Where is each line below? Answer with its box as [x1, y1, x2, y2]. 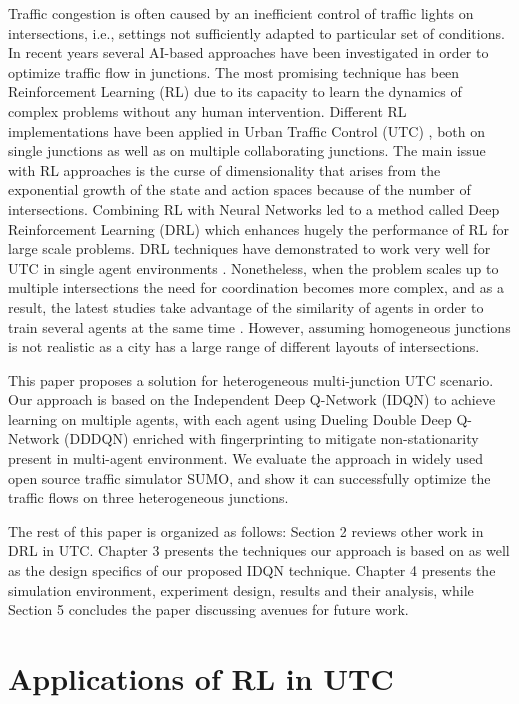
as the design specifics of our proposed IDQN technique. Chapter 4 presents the [8, 560, 496, 581]
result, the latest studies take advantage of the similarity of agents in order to [8, 296, 484, 317]
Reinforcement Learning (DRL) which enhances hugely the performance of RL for [8, 218, 509, 239]
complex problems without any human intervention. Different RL [8, 100, 407, 121]
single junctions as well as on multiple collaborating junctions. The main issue [8, 140, 486, 161]
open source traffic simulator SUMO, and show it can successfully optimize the [8, 467, 491, 488]
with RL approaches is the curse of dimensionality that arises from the [8, 159, 441, 180]
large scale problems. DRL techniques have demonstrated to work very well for [8, 238, 491, 259]
